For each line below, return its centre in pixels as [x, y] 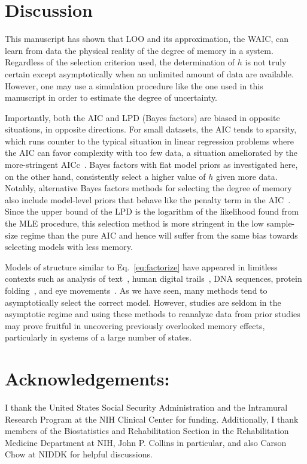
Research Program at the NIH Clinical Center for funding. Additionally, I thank [152, 419]
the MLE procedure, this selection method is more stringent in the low [134, 223]
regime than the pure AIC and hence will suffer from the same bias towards [159, 235]
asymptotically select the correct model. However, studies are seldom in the [143, 302]
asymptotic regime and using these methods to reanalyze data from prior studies [153, 314]
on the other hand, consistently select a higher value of [105, 176]
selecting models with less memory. [69, 247]
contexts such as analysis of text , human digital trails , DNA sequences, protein [153, 278]
